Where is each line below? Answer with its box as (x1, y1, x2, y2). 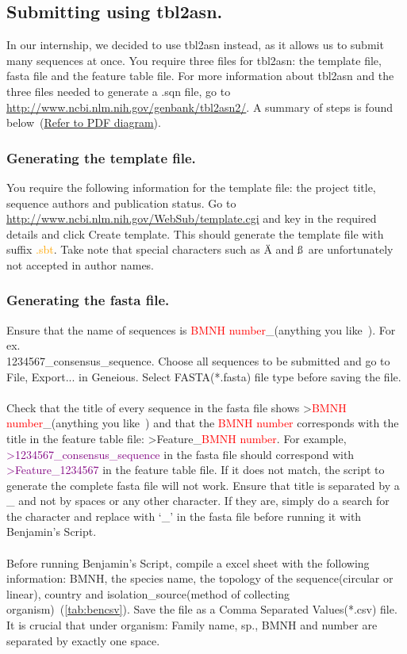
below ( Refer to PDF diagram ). (6, 114, 161, 131)
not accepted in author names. (6, 256, 155, 273)
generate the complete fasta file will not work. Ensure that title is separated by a (6, 476, 400, 493)
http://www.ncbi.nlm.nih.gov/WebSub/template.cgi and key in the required (6, 210, 377, 227)
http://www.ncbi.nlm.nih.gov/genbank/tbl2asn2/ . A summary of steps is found (6, 98, 394, 115)
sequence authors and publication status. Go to (6, 194, 236, 211)
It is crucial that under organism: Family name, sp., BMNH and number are (6, 617, 378, 633)
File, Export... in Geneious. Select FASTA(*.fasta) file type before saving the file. (6, 368, 401, 384)
